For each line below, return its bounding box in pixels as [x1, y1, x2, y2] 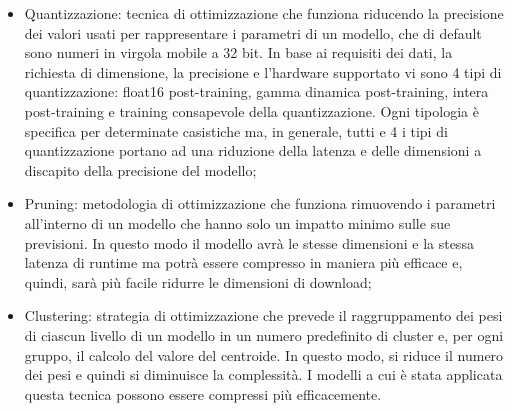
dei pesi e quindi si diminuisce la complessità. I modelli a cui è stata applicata [24, 364, 503, 385]
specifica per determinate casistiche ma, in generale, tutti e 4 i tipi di [24, 120, 448, 141]
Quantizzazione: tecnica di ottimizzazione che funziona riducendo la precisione [24, 3, 504, 23]
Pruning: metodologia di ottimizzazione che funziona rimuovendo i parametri [24, 193, 496, 214]
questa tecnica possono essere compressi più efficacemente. [24, 383, 382, 404]
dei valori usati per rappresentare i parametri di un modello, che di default [24, 22, 482, 43]
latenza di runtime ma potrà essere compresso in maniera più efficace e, [24, 252, 463, 273]
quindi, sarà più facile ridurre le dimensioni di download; [24, 271, 372, 292]
